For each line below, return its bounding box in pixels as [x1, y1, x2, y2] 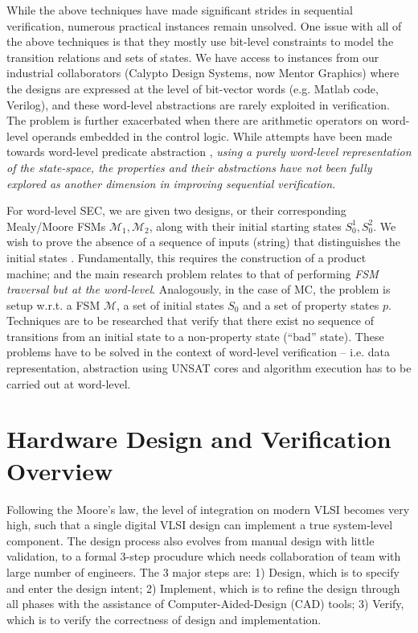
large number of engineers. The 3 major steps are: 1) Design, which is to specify [6, 563, 400, 580]
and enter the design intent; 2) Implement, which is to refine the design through [6, 579, 400, 596]
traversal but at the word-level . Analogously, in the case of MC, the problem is [6, 281, 391, 298]
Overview [6, 454, 113, 487]
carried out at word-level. [6, 375, 131, 392]
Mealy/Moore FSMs [6, 217, 106, 234]
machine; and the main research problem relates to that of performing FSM [6, 265, 379, 282]
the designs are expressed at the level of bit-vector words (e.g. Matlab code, [6, 80, 379, 97]
